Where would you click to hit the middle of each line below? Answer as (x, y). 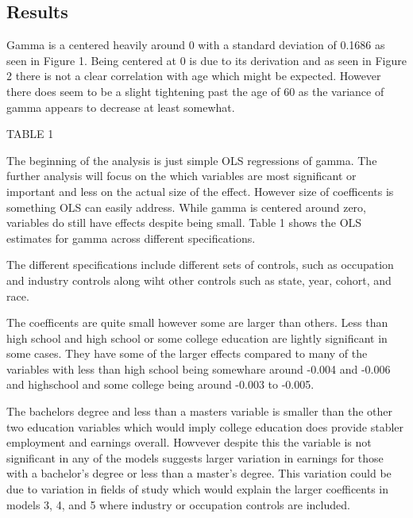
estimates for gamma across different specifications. (131, 238)
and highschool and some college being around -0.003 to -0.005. (160, 384)
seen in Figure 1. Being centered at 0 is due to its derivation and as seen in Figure (206, 60)
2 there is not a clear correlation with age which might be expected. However (194, 76)
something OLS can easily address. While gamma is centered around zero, (186, 207)
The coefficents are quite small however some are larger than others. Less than (197, 322)
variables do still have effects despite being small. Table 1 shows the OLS (184, 223)
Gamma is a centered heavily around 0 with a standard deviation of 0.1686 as (196, 45)
